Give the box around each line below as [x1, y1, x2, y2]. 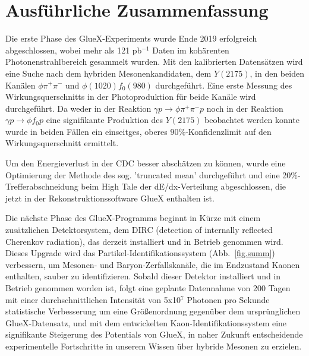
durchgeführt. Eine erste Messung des [155, 78, 292, 91]
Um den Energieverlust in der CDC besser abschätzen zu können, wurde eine [5, 157, 286, 169]
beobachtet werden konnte [204, 114, 299, 126]
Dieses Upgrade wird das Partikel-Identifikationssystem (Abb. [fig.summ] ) [5, 247, 275, 259]
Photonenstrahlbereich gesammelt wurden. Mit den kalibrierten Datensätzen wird [5, 55, 303, 68]
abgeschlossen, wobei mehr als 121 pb [5, 43, 142, 56]
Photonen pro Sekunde [187, 293, 270, 305]
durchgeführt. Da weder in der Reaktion [5, 102, 152, 114]
